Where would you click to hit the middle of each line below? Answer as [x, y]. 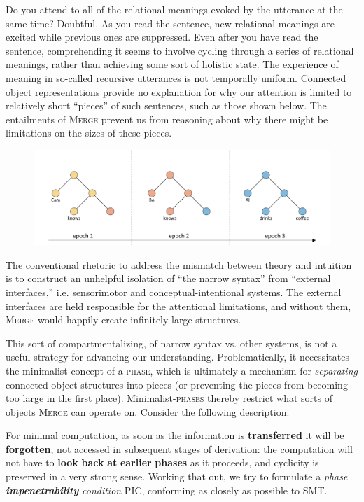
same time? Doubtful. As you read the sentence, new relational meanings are [170, 23]
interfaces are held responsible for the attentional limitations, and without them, [178, 306]
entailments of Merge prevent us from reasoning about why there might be [167, 119]
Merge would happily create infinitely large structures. [124, 320]
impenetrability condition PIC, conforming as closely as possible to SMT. [167, 490]
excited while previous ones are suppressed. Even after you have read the [162, 37]
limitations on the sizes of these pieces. [89, 133]
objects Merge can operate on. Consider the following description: [148, 411]
